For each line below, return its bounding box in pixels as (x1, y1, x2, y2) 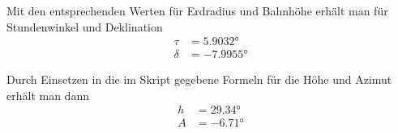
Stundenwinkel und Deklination (6, 18, 163, 35)
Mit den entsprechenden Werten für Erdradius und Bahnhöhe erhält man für (6, 2, 388, 19)
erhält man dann (6, 86, 89, 103)
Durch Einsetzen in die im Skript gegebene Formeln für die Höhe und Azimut (6, 71, 392, 88)
